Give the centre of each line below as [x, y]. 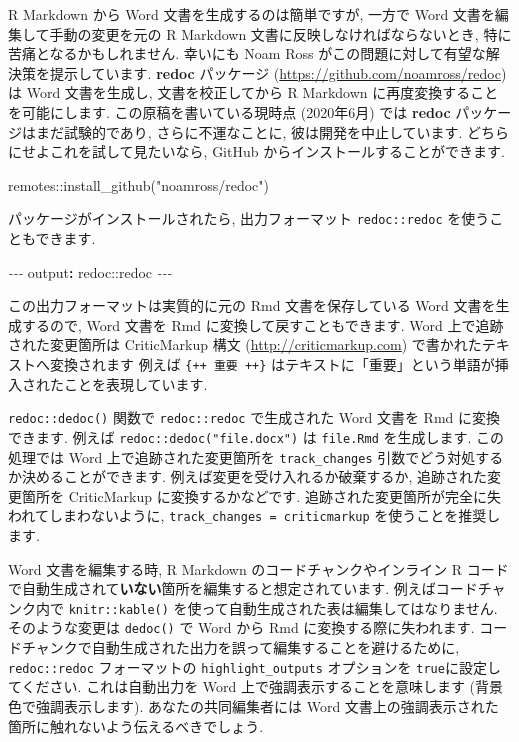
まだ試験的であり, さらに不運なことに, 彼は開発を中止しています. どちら [272, 131]
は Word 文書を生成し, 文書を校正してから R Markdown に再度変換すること [253, 92]
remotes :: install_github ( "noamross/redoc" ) [139, 184]
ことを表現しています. [135, 383]
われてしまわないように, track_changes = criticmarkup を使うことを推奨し [254, 515]
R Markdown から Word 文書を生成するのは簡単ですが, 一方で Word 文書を [251, 14]
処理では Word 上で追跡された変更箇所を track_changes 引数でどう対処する [256, 456]
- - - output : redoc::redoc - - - [90, 271]
